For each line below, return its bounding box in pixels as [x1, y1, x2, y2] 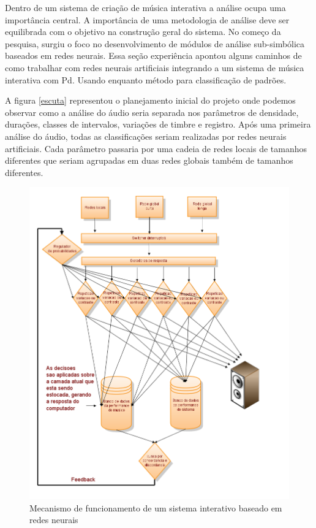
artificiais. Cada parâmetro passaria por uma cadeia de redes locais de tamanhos [5, 142, 307, 155]
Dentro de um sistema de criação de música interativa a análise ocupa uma [5, 1, 286, 13]
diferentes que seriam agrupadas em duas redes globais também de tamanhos [5, 154, 293, 167]
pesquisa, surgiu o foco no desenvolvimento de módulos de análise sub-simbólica [5, 37, 305, 50]
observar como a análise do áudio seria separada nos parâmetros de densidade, [5, 105, 299, 118]
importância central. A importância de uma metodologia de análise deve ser [5, 13, 290, 26]
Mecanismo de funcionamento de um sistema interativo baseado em [29, 501, 282, 514]
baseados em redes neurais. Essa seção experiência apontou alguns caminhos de [5, 49, 302, 62]
